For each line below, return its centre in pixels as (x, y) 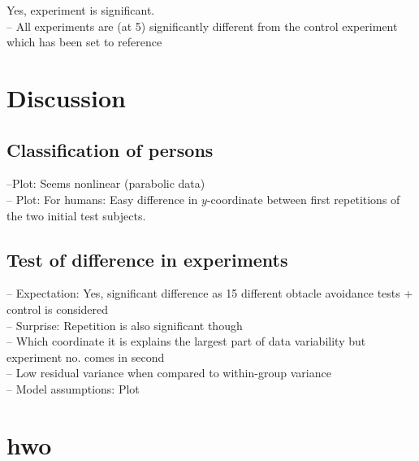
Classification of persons (110, 149)
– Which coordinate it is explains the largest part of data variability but (186, 341)
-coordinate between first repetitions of (303, 199)
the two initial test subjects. (76, 215)
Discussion (66, 97)
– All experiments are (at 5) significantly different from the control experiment (202, 26)
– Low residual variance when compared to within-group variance (169, 373)
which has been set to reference (84, 42)
